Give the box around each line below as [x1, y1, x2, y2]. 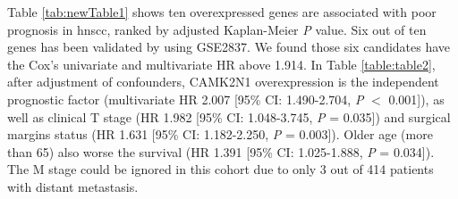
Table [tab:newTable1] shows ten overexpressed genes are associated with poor [7, 3, 437, 21]
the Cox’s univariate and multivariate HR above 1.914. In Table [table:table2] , [7, 54, 436, 73]
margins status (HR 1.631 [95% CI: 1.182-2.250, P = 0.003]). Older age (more [7, 125, 433, 144]
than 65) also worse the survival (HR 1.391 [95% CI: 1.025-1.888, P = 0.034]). [7, 142, 435, 161]
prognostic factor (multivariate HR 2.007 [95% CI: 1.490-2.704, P [7, 89, 364, 108]
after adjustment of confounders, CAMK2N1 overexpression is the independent [7, 72, 439, 91]
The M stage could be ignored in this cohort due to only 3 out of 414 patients [7, 160, 434, 178]
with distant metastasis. [7, 177, 139, 195]
